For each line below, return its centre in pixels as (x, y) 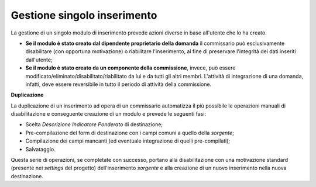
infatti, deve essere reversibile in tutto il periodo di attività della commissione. (118, 84)
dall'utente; (39, 60)
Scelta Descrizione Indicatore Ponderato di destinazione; (94, 124)
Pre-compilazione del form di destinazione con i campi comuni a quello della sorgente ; (130, 133)
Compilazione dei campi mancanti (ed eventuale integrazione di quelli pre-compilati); (128, 141)
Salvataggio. (40, 149)
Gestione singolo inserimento (84, 15)
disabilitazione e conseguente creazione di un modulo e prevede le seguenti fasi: (109, 114)
